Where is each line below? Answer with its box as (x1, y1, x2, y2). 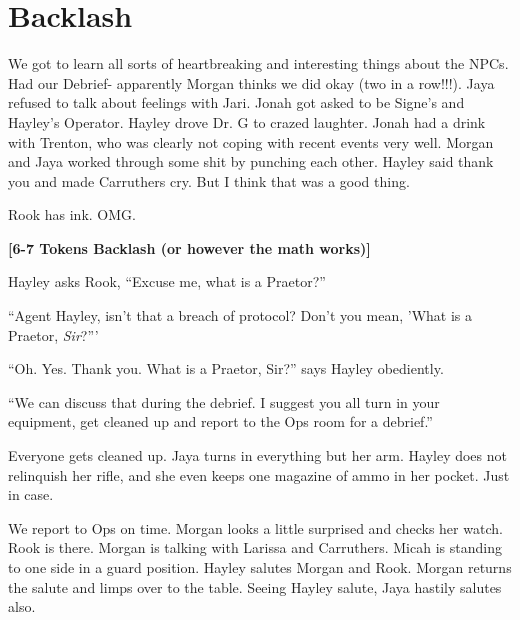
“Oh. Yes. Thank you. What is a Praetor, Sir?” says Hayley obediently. (8, 358, 444, 379)
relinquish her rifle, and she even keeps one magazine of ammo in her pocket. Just (8, 464, 510, 485)
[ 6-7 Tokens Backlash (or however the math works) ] (8, 237, 371, 258)
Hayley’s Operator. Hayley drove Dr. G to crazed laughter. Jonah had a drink (8, 111, 486, 132)
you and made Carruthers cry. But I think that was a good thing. (8, 170, 410, 191)
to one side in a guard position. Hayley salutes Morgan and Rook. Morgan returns (8, 557, 512, 577)
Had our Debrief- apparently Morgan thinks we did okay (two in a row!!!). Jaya (8, 72, 495, 93)
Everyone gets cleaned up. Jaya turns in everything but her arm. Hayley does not (8, 445, 507, 466)
